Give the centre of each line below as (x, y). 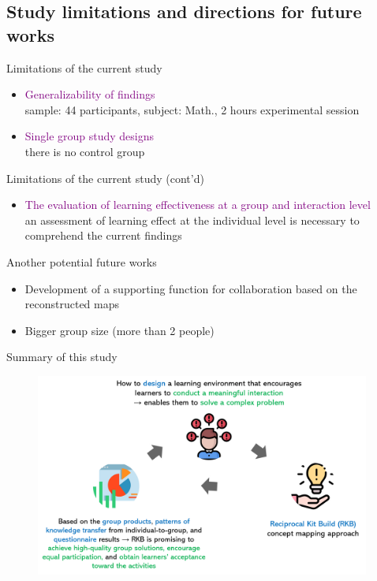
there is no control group (85, 151)
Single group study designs (90, 136)
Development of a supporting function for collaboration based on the (191, 288)
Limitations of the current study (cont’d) (105, 178)
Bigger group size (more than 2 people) (119, 330)
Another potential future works (82, 261)
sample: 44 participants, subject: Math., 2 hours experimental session (192, 109)
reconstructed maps (72, 304)
